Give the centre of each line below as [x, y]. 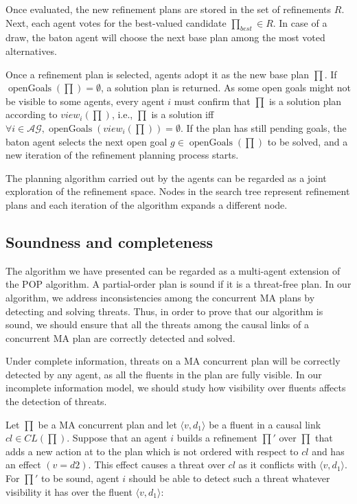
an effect [23, 465]
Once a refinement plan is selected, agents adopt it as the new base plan [158, 74]
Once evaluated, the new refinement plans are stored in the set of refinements [169, 9]
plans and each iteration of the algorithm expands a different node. [147, 204]
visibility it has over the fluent [69, 491]
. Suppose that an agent [117, 438]
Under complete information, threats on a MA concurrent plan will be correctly [173, 361]
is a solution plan [305, 101]
